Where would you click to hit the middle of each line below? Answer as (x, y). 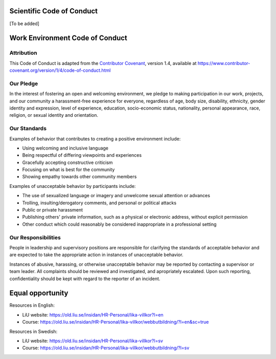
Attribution (23, 53)
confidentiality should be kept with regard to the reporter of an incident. (85, 279)
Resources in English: (32, 305)
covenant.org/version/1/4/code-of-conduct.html (60, 70)
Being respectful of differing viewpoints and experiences (82, 155)
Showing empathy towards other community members (79, 177)
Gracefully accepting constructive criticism (67, 162)
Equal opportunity (39, 293)
